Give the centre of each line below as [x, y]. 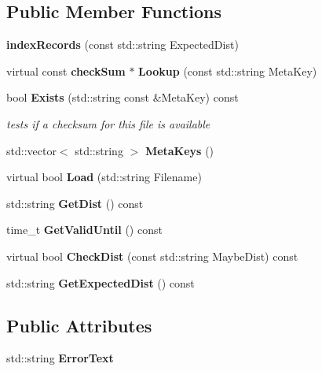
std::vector [31, 150]
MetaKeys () [179, 150]
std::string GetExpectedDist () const [101, 282]
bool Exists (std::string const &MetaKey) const [123, 97]
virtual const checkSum [66, 70]
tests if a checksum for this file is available [108, 123]
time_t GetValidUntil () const [84, 230]
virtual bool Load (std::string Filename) [104, 177]
